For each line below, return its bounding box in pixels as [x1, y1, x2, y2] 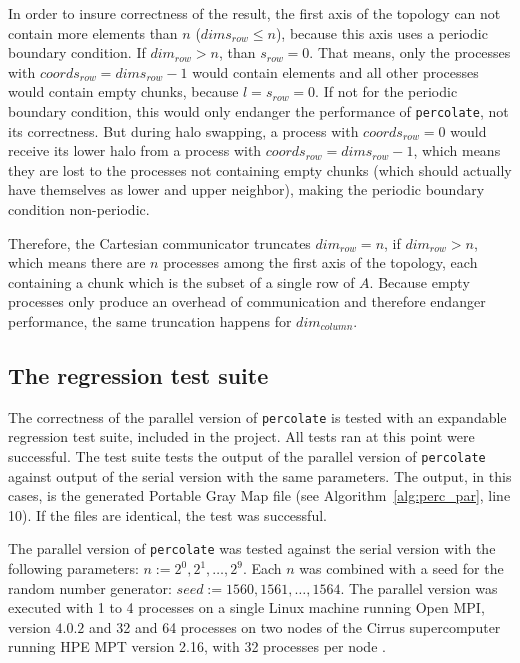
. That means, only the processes [309, 42, 511, 63]
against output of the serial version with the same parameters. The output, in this [8, 465, 512, 486]
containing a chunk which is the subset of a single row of [8, 271, 355, 292]
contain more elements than [8, 22, 178, 43]
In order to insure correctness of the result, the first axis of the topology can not [8, 3, 501, 23]
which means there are [8, 252, 146, 273]
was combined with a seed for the [299, 558, 504, 579]
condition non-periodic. [8, 199, 150, 219]
